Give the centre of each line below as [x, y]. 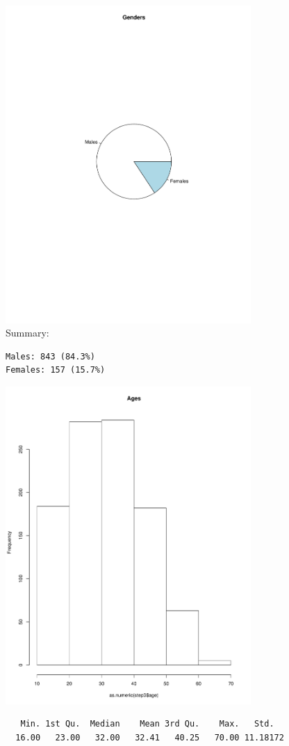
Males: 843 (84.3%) [50, 356]
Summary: [27, 333]
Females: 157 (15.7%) [56, 370]
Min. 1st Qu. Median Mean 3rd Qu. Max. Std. [147, 724]
